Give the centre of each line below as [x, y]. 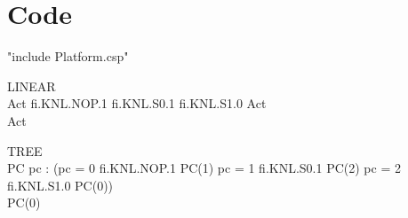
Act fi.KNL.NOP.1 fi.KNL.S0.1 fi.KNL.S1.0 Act [137, 103]
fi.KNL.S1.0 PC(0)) [60, 185]
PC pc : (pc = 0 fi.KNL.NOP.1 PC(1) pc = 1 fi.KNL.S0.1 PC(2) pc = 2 [204, 168]
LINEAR [32, 86]
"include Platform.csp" [68, 56]
